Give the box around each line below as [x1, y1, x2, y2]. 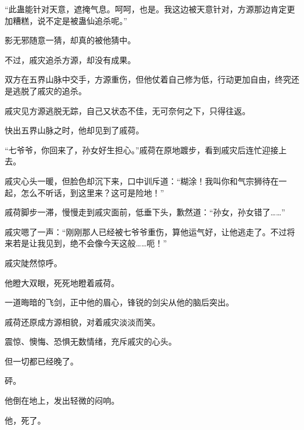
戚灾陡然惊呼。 [5, 256, 62, 269]
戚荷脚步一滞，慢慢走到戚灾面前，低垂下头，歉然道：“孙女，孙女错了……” [5, 206, 285, 218]
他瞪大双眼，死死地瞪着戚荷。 [5, 276, 119, 288]
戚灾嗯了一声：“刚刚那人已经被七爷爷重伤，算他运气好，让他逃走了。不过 [5, 225, 287, 238]
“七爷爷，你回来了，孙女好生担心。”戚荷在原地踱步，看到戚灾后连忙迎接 [5, 143, 279, 156]
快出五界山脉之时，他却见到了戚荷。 [5, 124, 144, 136]
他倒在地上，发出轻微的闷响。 [5, 394, 119, 407]
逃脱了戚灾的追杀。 [12, 84, 87, 97]
